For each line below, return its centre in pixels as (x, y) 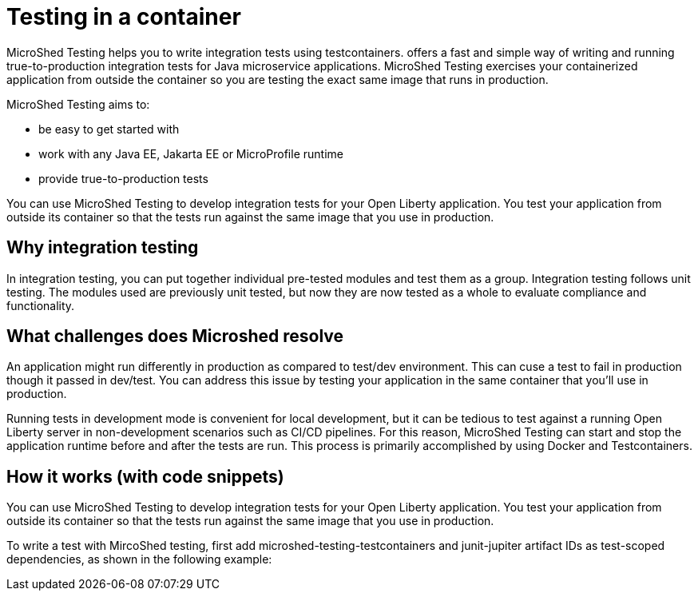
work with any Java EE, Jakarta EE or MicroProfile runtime (191, 153)
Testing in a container (124, 17)
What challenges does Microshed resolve (175, 336)
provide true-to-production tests (123, 178)
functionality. (41, 305)
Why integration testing (103, 248)
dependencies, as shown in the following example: (139, 559)
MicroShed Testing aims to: (78, 104)
